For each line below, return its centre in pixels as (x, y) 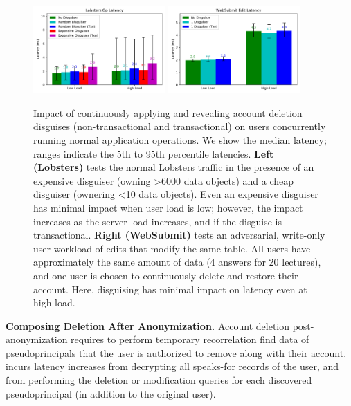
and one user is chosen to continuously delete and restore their (166, 275)
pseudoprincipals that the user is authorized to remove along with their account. (176, 352)
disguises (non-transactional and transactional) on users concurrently (180, 126)
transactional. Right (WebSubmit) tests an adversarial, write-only (179, 235)
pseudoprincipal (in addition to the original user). (111, 393)
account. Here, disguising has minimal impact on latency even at (170, 289)
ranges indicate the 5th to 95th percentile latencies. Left (154, 153)
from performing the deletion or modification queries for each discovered (159, 380)
